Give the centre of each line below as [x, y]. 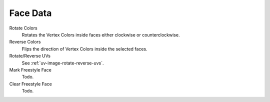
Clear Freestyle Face [30, 84]
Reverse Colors [25, 42]
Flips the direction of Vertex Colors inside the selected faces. [84, 49]
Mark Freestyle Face [30, 69]
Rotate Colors [23, 28]
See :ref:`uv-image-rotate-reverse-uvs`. [63, 63]
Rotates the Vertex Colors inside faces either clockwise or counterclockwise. [101, 34]
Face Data [30, 13]
